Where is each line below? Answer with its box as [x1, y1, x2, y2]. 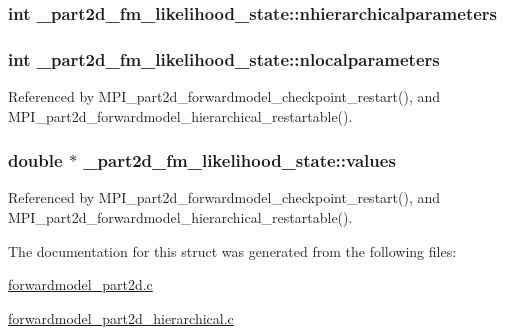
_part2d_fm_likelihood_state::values [83, 148, 396, 173]
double [8, 148, 63, 173]
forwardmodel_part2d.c [8, 274, 153, 295]
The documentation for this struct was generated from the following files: [8, 240, 457, 261]
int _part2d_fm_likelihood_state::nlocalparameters [8, 46, 440, 71]
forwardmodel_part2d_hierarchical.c [8, 307, 234, 328]
